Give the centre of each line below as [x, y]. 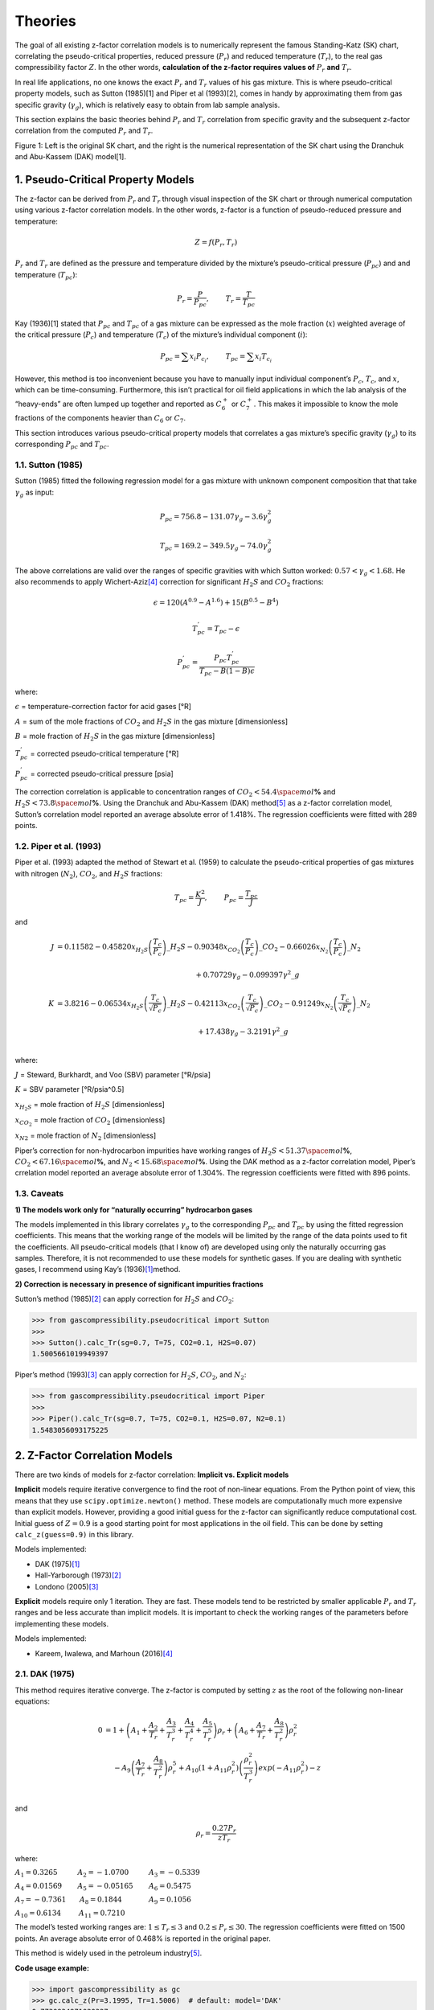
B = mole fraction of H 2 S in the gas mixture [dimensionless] [115, 737]
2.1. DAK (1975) [45, 1674]
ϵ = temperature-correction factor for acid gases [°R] [103, 707]
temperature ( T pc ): [46, 275]
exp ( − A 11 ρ [280, 1769]
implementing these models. [61, 1623]
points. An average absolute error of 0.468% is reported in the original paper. [143, 1938]
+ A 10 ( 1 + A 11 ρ [205, 1769]
